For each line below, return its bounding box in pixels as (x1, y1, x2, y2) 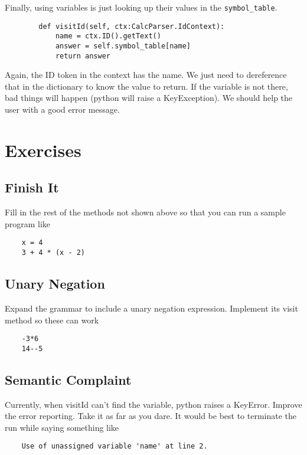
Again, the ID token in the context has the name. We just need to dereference (5, 68, 287, 81)
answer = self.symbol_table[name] (55, 41, 191, 50)
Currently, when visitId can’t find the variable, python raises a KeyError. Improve (5, 398, 302, 410)
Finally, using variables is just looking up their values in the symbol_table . (5, 1, 277, 13)
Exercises (5, 138, 81, 162)
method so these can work (5, 313, 99, 326)
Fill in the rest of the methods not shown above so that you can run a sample (5, 206, 286, 218)
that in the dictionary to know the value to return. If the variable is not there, (5, 80, 288, 92)
